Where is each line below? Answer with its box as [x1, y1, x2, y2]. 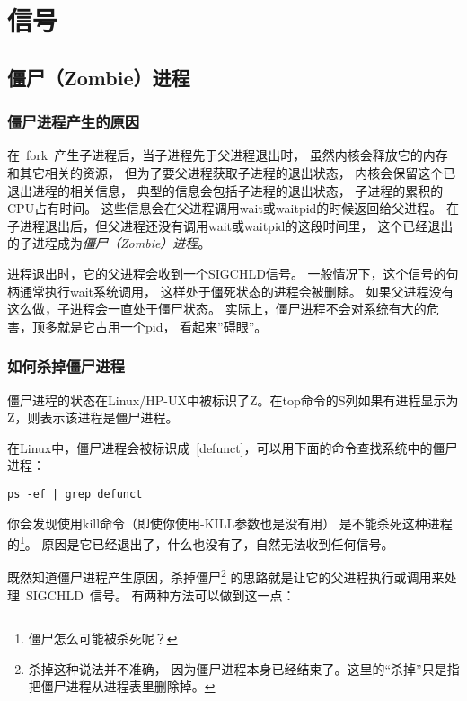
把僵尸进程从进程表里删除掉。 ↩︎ [28, 677, 216, 696]
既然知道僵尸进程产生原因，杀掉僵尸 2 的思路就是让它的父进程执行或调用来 [7, 565, 445, 587]
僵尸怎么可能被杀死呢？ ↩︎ [28, 629, 178, 648]
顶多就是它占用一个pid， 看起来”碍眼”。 [31, 316, 268, 335]
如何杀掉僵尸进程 [7, 355, 125, 377]
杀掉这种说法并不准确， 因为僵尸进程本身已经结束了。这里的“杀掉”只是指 [28, 659, 460, 678]
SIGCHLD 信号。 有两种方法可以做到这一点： [25, 585, 295, 604]
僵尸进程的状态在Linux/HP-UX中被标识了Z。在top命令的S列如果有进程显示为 [7, 390, 459, 409]
